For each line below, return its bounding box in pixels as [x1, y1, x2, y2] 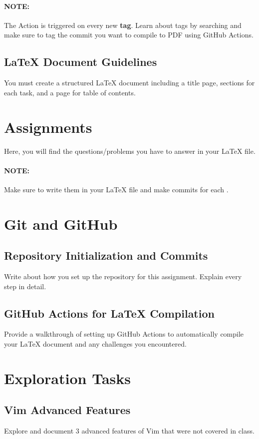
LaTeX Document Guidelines [4, 54, 157, 69]
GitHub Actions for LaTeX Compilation [4, 305, 215, 321]
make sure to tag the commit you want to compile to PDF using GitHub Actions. [4, 29, 254, 40]
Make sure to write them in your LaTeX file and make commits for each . [4, 184, 229, 194]
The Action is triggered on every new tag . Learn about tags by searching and [4, 19, 242, 30]
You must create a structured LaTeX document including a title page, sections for [4, 77, 255, 88]
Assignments [4, 116, 92, 137]
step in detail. [4, 281, 46, 291]
